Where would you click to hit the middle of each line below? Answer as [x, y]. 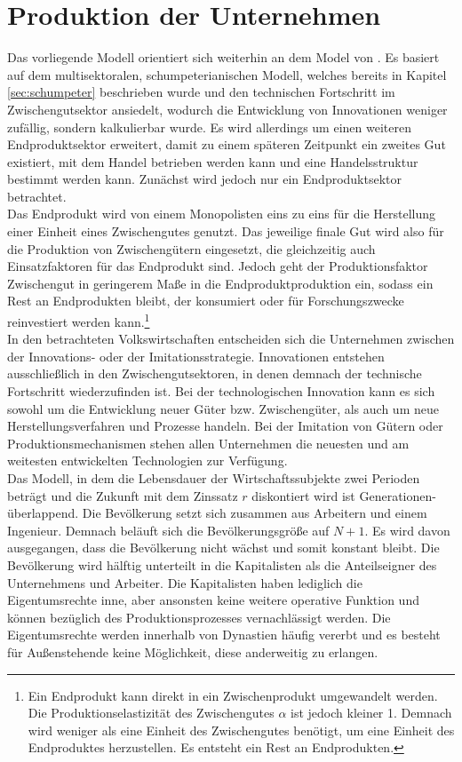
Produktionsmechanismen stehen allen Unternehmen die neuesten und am [208, 443]
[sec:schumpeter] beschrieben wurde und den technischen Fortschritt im [201, 92]
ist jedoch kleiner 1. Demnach [371, 713]
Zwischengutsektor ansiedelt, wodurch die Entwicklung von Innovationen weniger [227, 109]
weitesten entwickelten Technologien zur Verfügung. [147, 460]
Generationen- [398, 495]
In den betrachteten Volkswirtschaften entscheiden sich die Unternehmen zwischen [231, 339]
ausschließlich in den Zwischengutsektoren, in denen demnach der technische [215, 373]
